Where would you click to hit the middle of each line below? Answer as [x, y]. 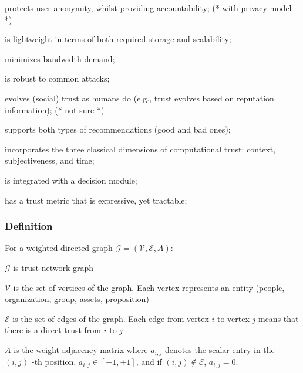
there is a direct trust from [53, 330]
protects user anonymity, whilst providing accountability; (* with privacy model [148, 8]
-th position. [54, 362]
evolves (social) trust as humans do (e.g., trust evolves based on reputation [139, 98]
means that [278, 318]
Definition [29, 226]
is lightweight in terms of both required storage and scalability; [118, 39]
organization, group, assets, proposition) [77, 299]
